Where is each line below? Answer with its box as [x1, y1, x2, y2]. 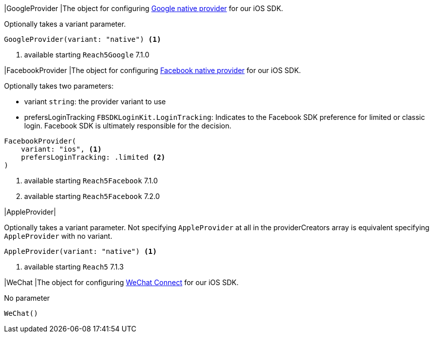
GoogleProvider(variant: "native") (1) [4, 35, 161, 43]
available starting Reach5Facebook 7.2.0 [24, 192, 160, 200]
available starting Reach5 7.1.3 [24, 262, 124, 271]
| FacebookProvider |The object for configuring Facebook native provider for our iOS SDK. [4, 66, 301, 75]
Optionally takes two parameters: [4, 82, 114, 90]
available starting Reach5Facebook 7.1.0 [24, 176, 158, 185]
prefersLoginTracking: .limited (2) [21, 153, 166, 161]
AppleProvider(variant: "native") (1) [4, 247, 157, 255]
